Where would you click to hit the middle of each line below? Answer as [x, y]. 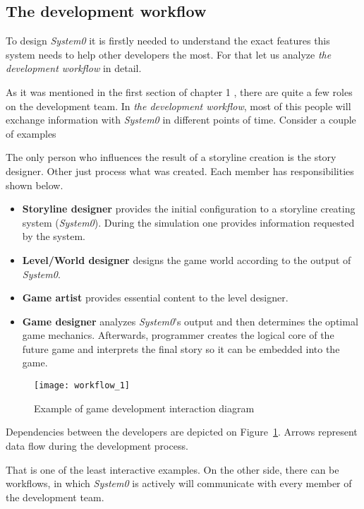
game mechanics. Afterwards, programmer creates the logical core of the [178, 335]
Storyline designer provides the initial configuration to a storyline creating [189, 209]
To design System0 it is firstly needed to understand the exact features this [168, 41]
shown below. [35, 185]
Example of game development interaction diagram [144, 408]
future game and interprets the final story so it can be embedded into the [181, 348]
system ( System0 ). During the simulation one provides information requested [188, 222]
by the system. [54, 236]
